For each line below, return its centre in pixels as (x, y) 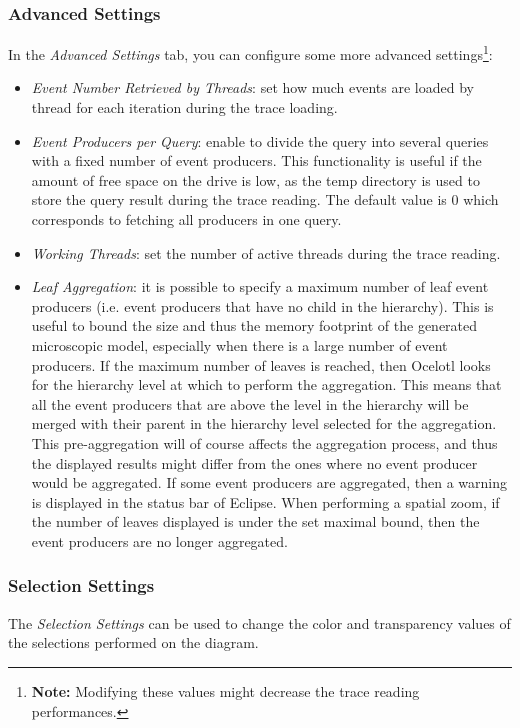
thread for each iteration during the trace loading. (184, 107)
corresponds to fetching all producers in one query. (186, 219)
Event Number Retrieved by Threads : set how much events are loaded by (252, 87)
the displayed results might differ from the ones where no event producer (254, 462)
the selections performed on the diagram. (133, 642)
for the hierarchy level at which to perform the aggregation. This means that (266, 384)
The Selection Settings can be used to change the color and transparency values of (259, 622)
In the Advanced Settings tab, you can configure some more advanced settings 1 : (250, 52)
